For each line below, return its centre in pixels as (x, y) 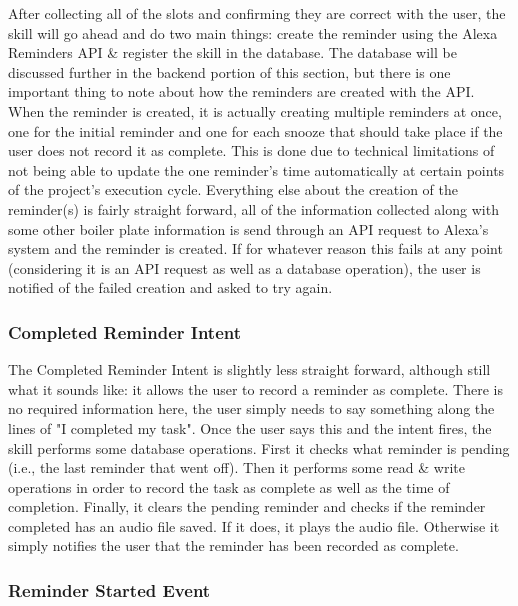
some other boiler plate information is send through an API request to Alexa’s (248, 228)
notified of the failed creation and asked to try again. (170, 287)
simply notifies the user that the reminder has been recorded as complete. (233, 545)
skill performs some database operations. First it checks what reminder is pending (259, 447)
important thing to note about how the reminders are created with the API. (241, 91)
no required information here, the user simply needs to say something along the (251, 408)
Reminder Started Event (109, 589)
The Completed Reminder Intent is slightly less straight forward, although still (249, 369)
